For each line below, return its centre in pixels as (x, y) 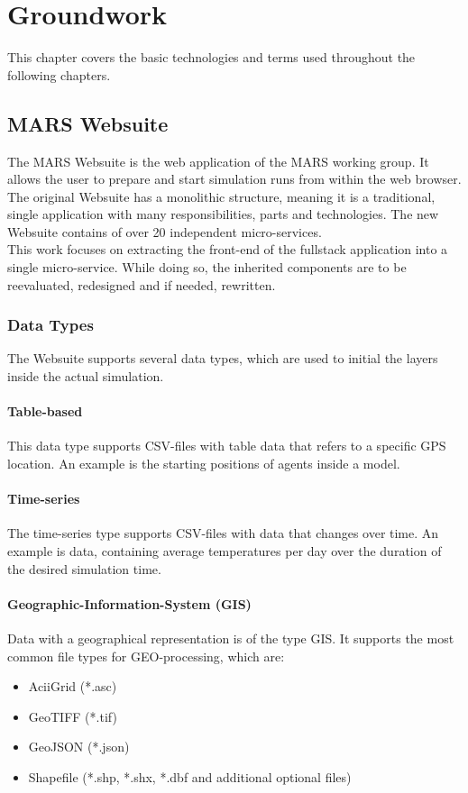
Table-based (45, 411)
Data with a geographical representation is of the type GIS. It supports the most (231, 638)
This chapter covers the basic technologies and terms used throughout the (211, 57)
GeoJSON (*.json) (79, 747)
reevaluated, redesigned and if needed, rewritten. (142, 284)
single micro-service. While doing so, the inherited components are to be (207, 267)
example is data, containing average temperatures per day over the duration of (225, 551)
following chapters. (59, 74)
